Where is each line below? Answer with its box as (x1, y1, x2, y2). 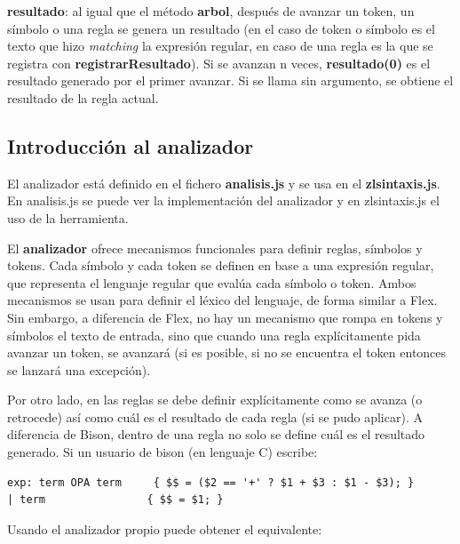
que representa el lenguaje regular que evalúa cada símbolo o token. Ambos (7, 273, 416, 292)
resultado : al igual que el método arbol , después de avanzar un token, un (7, 2, 415, 20)
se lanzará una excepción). (7, 360, 151, 379)
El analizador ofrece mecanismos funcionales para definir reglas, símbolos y (7, 238, 423, 257)
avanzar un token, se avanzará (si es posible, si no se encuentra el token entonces (7, 343, 447, 362)
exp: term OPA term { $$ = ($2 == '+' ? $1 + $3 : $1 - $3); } (7, 476, 415, 489)
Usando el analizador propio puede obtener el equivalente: (7, 519, 322, 538)
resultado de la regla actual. (7, 88, 159, 107)
